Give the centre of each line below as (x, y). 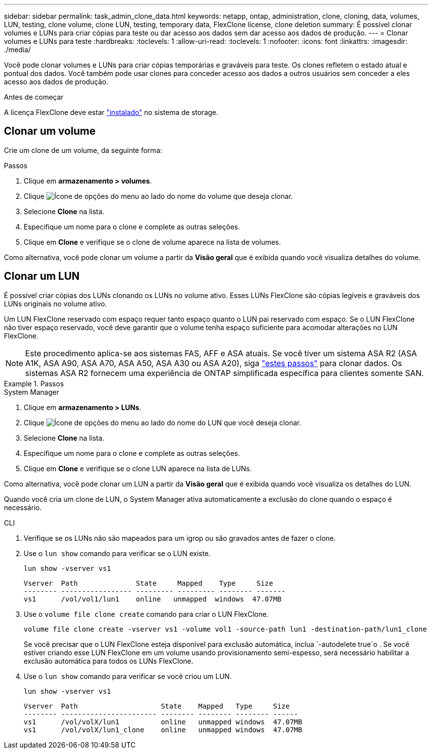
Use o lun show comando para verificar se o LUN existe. (117, 553)
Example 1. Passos (34, 383)
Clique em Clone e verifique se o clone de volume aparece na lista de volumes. (152, 242)
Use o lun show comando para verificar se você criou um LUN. (128, 676)
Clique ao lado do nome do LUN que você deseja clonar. (162, 422)
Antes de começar (34, 97)
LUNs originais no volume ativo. (55, 303)
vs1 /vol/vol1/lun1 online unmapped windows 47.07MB (153, 599)
